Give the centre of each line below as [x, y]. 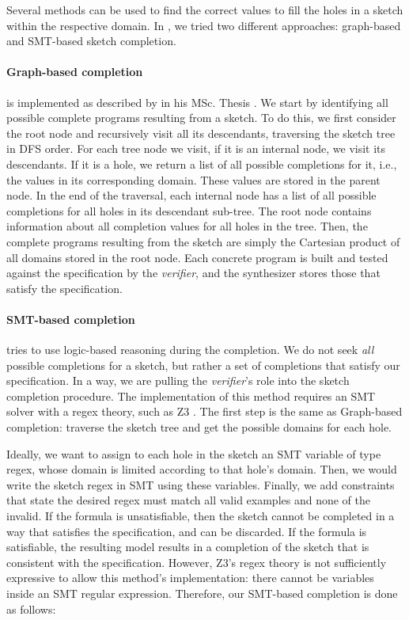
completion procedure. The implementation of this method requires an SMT [191, 396]
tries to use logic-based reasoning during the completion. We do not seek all [190, 350]
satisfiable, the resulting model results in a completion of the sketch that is [188, 547]
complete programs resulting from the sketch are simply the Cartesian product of [203, 241]
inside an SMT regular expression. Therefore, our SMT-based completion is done [202, 593]
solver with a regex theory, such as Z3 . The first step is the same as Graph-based [204, 411]
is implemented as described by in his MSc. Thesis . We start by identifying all [197, 102]
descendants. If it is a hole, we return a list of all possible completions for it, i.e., [202, 164]
